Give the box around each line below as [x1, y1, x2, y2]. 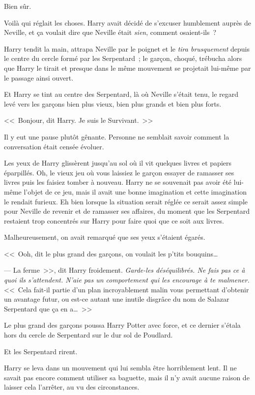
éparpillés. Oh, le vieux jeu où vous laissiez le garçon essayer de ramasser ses [4, 167, 234, 177]
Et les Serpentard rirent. [4, 346, 78, 356]
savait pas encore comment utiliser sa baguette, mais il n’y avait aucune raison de [4, 372, 250, 382]
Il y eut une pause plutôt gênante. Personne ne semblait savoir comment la [4, 131, 229, 141]
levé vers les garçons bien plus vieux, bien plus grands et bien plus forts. [4, 98, 222, 109]
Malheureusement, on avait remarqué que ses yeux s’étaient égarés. [4, 232, 205, 242]
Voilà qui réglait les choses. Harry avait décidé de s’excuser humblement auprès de [4, 17, 252, 28]
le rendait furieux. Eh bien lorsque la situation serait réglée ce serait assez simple [4, 196, 248, 206]
